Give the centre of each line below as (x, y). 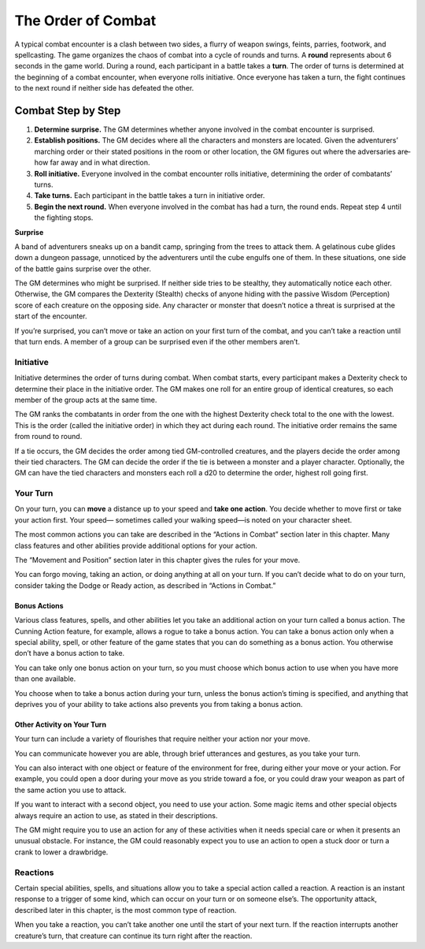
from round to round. (48, 437)
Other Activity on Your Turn (60, 724)
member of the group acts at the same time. (86, 400)
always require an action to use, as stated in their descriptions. (116, 815)
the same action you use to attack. (70, 790)
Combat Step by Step (68, 110)
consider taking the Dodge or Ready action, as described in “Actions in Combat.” (145, 585)
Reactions (34, 873)
